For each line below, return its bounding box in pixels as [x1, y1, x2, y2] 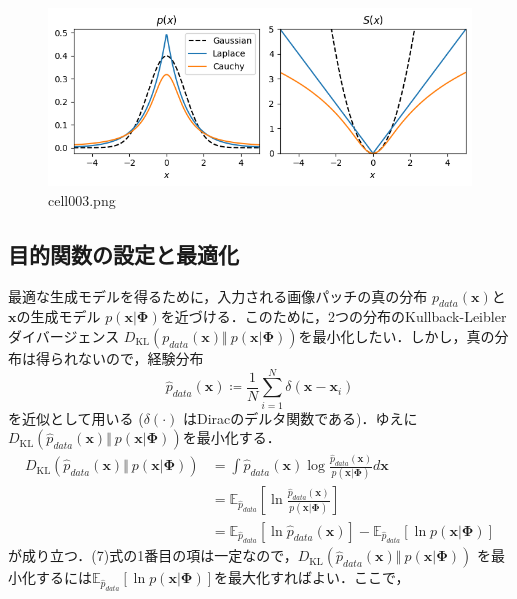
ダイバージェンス [8, 325, 120, 346]
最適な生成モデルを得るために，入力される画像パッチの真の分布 [8, 285, 428, 306]
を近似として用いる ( [8, 407, 144, 428]
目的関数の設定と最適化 [8, 238, 239, 269]
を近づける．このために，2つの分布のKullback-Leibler [160, 306, 507, 327]
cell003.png [48, 189, 116, 210]
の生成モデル [16, 306, 101, 327]
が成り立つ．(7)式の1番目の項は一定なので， [8, 545, 298, 566]
